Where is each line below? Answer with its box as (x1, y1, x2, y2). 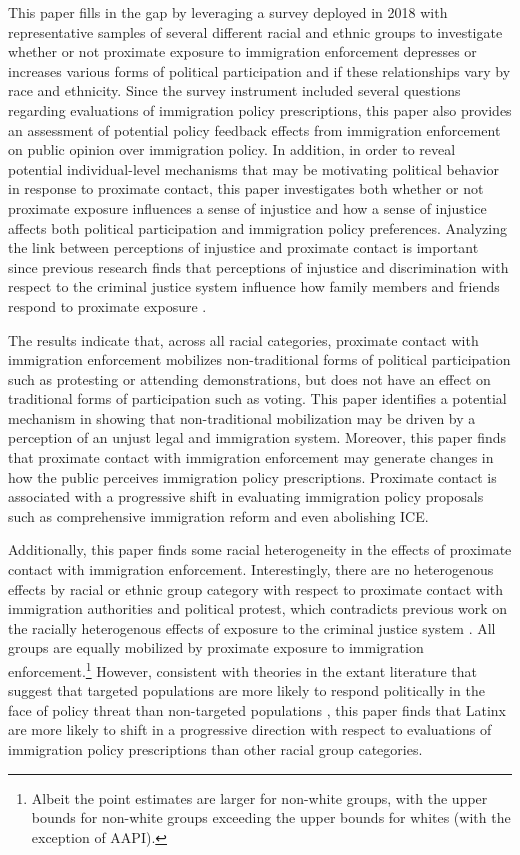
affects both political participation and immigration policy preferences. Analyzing (8, 217, 507, 238)
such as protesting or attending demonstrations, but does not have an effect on (8, 368, 491, 389)
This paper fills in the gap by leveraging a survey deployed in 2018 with (8, 2, 448, 22)
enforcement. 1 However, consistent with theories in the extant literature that (8, 658, 478, 681)
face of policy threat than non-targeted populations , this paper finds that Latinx (8, 699, 507, 720)
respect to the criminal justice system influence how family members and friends (8, 276, 500, 297)
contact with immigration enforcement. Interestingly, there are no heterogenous (8, 559, 494, 580)
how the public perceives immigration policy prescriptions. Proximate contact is (8, 466, 497, 487)
